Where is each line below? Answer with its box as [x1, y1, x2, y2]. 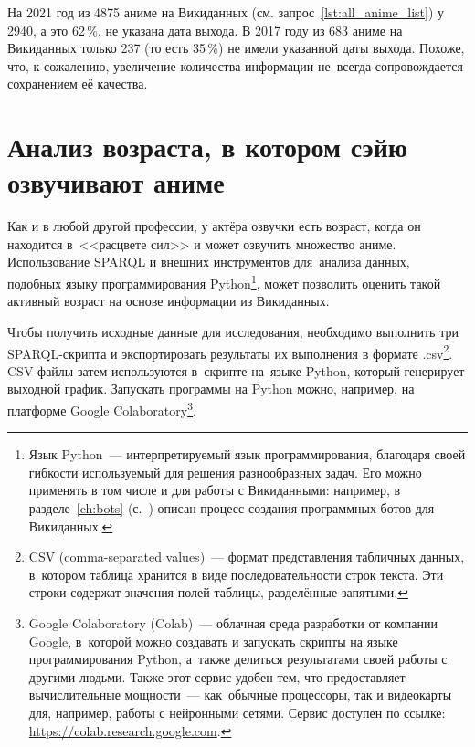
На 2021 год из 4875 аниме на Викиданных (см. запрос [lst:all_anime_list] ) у [7, 3, 445, 21]
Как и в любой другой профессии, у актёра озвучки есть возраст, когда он [7, 216, 421, 236]
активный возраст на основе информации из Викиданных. [7, 291, 330, 310]
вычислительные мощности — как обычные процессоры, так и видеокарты [28, 685, 452, 704]
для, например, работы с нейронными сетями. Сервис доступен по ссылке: [28, 702, 446, 721]
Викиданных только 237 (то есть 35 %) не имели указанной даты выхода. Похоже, [7, 38, 465, 58]
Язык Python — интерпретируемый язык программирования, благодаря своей [28, 445, 466, 464]
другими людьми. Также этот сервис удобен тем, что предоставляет [28, 667, 406, 686]
